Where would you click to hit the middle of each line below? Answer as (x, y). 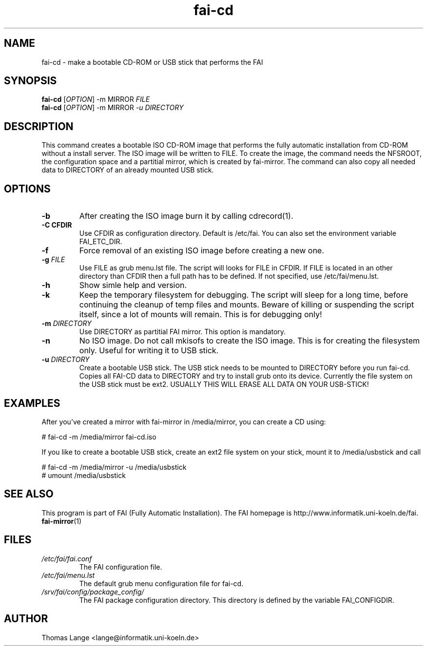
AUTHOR (26, 619)
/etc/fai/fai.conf (67, 558)
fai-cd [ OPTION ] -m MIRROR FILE (96, 99)
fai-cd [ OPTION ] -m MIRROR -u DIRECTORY (113, 108)
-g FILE (53, 260)
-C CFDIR (57, 225)
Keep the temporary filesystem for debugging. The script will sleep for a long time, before (243, 295)
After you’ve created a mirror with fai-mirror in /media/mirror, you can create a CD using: (184, 421)
